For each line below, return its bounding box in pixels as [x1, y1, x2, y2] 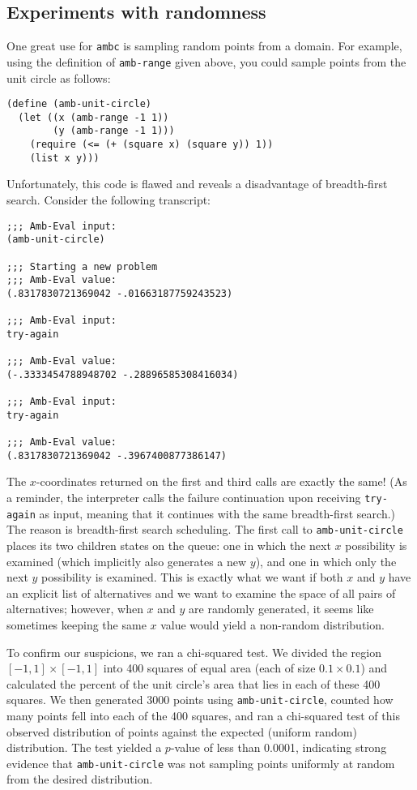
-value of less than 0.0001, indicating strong [170, 739, 387, 756]
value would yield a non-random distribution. [160, 616, 385, 633]
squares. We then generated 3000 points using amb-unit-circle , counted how [6, 691, 394, 708]
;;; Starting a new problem [6, 260, 158, 273]
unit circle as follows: [6, 69, 111, 86]
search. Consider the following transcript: [6, 191, 211, 208]
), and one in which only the [255, 552, 397, 569]
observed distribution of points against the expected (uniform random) [6, 723, 357, 740]
